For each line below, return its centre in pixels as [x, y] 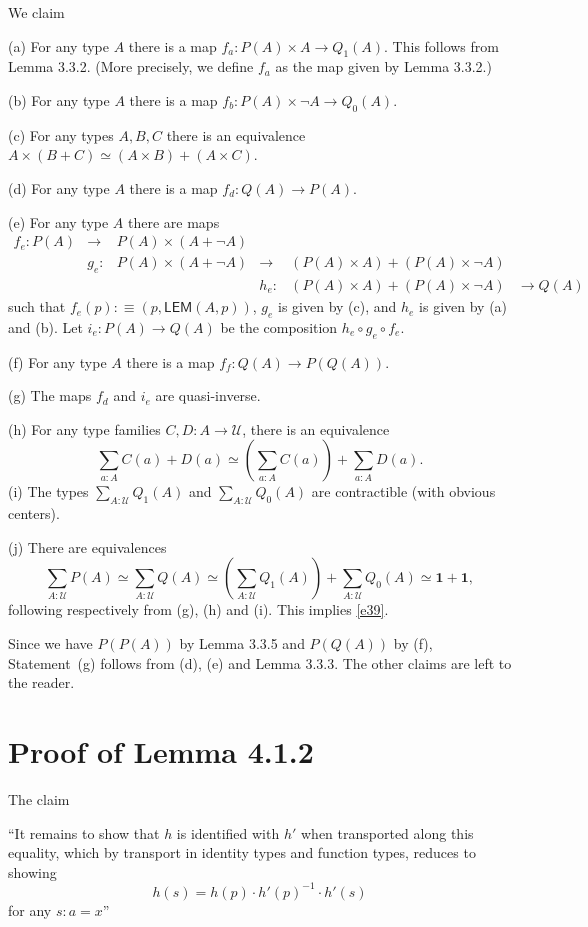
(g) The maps [50, 395]
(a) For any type [58, 45]
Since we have [50, 643]
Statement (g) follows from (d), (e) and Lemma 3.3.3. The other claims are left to [260, 662]
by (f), [413, 643]
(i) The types [48, 491]
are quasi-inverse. [208, 395]
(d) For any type [59, 187]
